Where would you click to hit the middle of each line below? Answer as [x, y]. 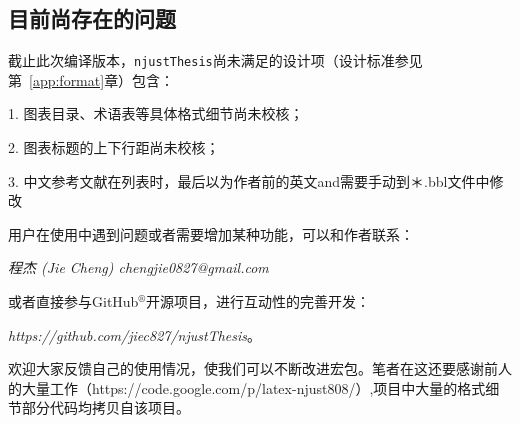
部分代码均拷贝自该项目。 [105, 407]
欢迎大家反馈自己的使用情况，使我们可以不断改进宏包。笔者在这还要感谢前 [253, 368]
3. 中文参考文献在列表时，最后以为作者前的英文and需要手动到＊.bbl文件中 [249, 180]
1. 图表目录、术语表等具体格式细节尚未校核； [156, 113]
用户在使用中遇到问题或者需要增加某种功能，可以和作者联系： [211, 233]
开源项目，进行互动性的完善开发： [257, 301]
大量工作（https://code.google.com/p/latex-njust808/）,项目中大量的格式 [253, 387]
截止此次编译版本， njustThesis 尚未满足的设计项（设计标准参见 [215, 60]
